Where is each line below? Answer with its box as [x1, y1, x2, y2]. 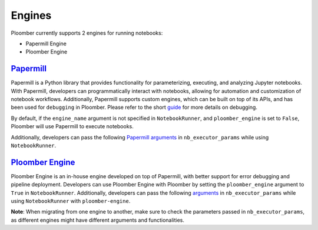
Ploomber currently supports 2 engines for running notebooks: [11, 29, 163, 36]
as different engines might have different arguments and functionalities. [11, 216, 185, 224]
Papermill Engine [25, 40, 67, 47]
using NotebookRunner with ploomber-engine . [11, 198, 131, 205]
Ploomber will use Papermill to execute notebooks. [11, 123, 134, 130]
